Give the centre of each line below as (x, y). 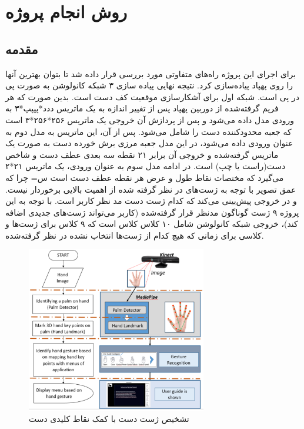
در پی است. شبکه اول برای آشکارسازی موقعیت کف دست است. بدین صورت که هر (153, 96)
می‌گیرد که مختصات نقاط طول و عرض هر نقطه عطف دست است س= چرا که (145, 177)
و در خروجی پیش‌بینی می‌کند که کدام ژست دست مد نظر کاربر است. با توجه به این (151, 201)
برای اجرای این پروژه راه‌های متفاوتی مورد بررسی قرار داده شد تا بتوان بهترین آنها (151, 73)
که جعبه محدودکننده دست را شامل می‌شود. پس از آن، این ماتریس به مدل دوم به (148, 131)
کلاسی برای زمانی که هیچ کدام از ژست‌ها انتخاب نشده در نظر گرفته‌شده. (135, 235)
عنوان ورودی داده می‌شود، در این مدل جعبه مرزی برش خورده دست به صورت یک (149, 143)
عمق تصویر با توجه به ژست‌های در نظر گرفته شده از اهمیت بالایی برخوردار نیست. (151, 189)
